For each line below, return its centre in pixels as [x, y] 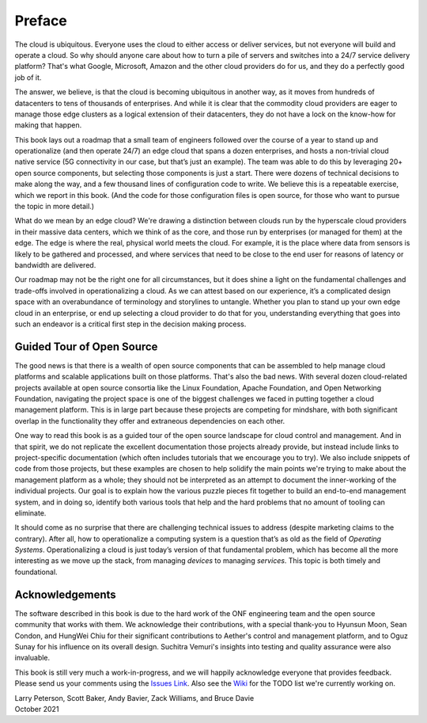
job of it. [28, 77]
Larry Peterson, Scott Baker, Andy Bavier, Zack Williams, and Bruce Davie [134, 698]
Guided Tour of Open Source [86, 346]
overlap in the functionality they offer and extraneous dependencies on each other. [150, 420]
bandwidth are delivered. [55, 264]
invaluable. [32, 658]
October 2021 [37, 709]
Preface [41, 21]
